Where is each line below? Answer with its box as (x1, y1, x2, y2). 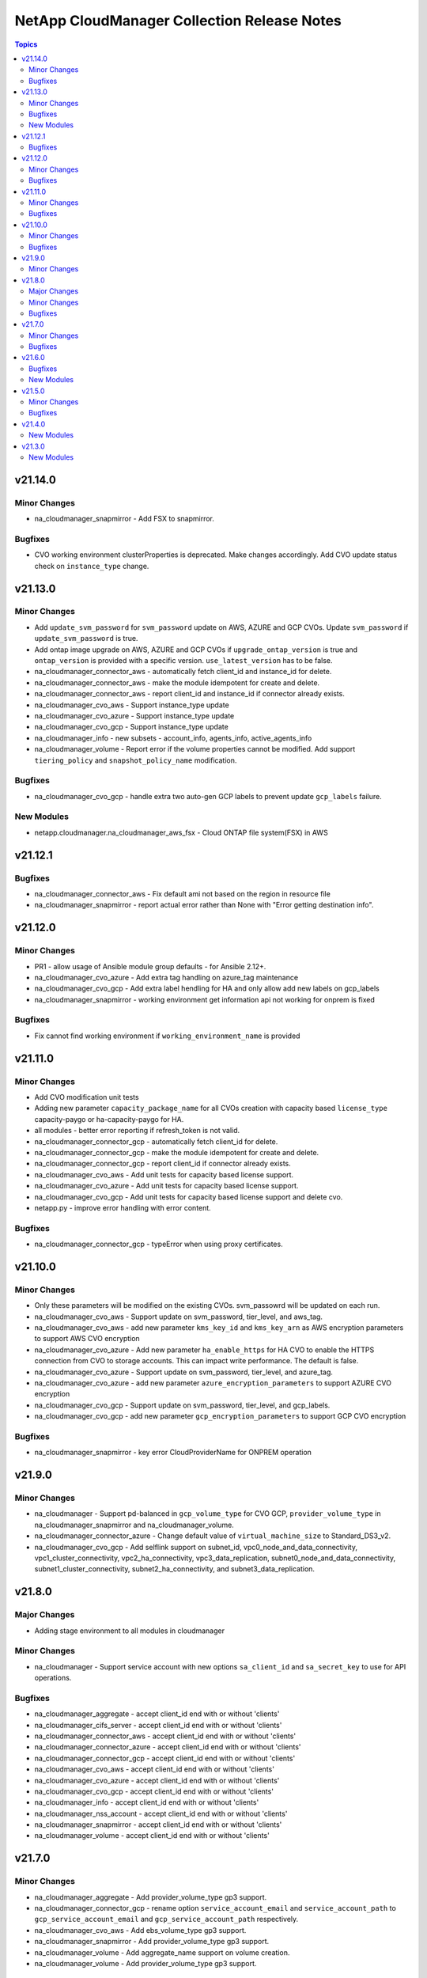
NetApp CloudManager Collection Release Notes (14, 12, 342, 29)
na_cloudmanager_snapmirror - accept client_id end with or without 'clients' (34, 1820, 282, 1829)
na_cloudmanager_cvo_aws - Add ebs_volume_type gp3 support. (34, 1925, 247, 1934)
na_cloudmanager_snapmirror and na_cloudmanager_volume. (34, 1520, 235, 1529)
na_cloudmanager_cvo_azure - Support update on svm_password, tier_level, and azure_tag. (34, 1367, 334, 1377)
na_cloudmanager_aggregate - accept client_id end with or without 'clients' (34, 1709, 280, 1718)
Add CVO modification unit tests (34, 1092, 139, 1101)
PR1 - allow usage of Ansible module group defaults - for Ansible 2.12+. (34, 961, 266, 971)
